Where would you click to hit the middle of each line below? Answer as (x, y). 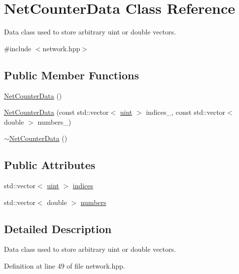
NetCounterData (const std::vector (56, 112)
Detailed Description (58, 228)
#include (18, 48)
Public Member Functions (71, 75)
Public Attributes (50, 165)
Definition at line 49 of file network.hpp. (65, 266)
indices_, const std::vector (186, 112)
